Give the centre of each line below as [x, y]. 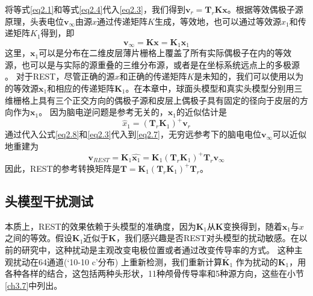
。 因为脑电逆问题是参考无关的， [103, 112]
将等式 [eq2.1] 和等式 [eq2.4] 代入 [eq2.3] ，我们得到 [95, 9]
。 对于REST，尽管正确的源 [60, 76]
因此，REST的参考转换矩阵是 [63, 168]
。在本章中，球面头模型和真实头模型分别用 [210, 88]
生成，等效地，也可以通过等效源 [218, 21]
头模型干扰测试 [49, 200]
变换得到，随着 [253, 226]
